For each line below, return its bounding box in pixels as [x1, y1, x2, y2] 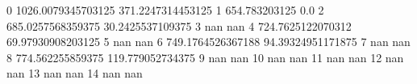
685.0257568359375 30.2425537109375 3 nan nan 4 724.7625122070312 [6, 17, 352, 34]
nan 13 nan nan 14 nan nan [6, 65, 143, 82]
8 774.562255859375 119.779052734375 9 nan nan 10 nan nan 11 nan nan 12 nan [6, 48, 404, 65]
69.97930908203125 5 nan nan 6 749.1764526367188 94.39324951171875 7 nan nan [6, 33, 411, 50]
